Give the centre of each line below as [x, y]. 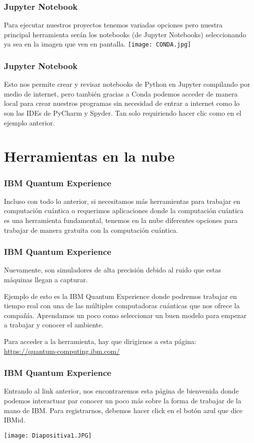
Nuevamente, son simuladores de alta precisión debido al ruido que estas [113, 270]
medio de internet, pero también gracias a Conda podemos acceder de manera [121, 93]
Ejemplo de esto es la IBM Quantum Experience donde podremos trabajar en [121, 296]
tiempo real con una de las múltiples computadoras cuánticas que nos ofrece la [122, 306]
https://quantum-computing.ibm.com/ [62, 351]
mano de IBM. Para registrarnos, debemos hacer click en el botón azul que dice [123, 410]
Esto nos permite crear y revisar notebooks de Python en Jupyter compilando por [127, 84]
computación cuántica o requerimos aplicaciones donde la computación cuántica [124, 210]
